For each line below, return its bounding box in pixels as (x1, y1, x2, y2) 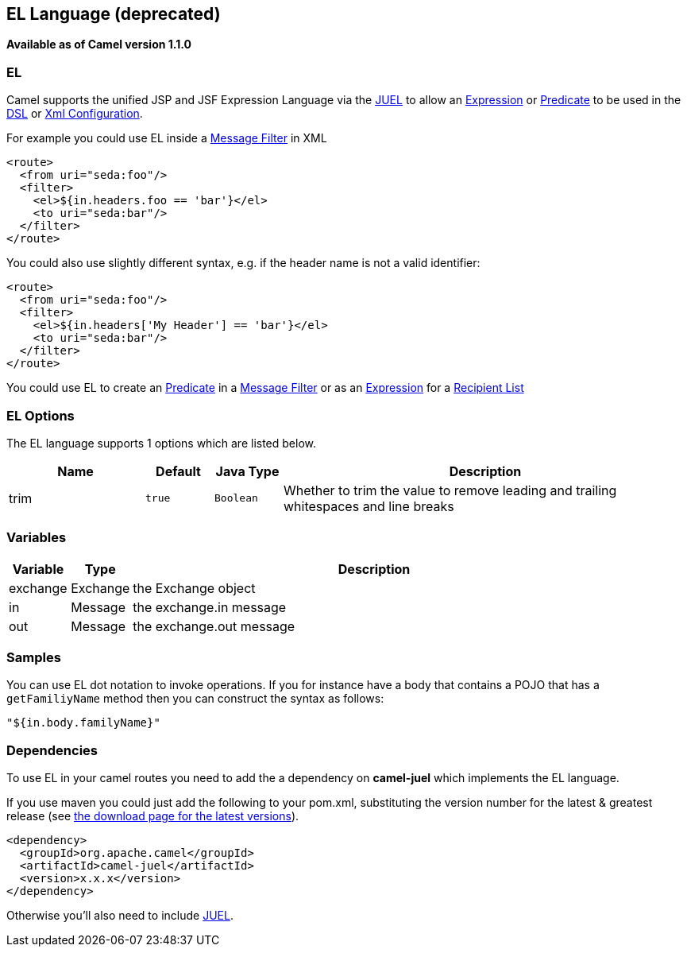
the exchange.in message (133, 599, 287, 615)
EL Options (6, 407, 75, 424)
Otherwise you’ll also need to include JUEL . (6, 908, 234, 923)
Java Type (215, 463, 280, 479)
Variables (6, 529, 67, 546)
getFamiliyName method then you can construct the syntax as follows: (6, 692, 384, 706)
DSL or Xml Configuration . (6, 107, 143, 121)
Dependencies (6, 742, 98, 758)
